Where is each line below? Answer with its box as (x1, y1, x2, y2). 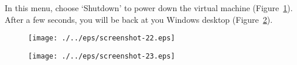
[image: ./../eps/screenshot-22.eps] (28, 34, 175, 43)
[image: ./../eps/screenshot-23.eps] (28, 52, 175, 60)
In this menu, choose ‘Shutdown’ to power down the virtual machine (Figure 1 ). (5, 2, 293, 13)
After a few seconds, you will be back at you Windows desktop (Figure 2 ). (5, 13, 273, 25)
